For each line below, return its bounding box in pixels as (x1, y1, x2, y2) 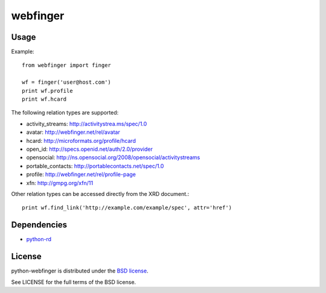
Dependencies (11, 220, 68, 230)
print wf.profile (22, 87, 73, 94)
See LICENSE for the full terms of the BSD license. (11, 278, 136, 286)
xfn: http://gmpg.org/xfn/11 (26, 179, 94, 186)
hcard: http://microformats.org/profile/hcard (26, 137, 136, 144)
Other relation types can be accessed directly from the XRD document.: (11, 190, 190, 197)
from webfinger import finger (22, 62, 112, 69)
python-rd (26, 236, 51, 243)
